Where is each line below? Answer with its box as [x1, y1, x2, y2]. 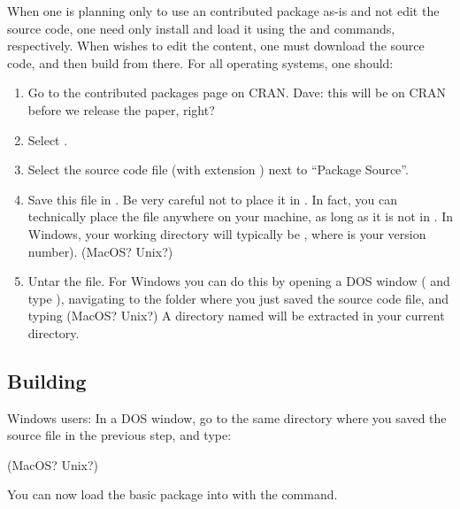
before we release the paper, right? [27, 100, 215, 119]
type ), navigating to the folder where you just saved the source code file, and [27, 289, 448, 307]
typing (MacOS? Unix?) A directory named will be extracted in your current [27, 306, 445, 325]
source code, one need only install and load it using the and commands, [7, 19, 395, 37]
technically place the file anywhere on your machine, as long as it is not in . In [27, 207, 453, 226]
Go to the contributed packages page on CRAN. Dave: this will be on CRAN [27, 83, 446, 102]
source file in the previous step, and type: [7, 426, 232, 444]
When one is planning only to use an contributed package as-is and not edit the [7, 2, 440, 19]
